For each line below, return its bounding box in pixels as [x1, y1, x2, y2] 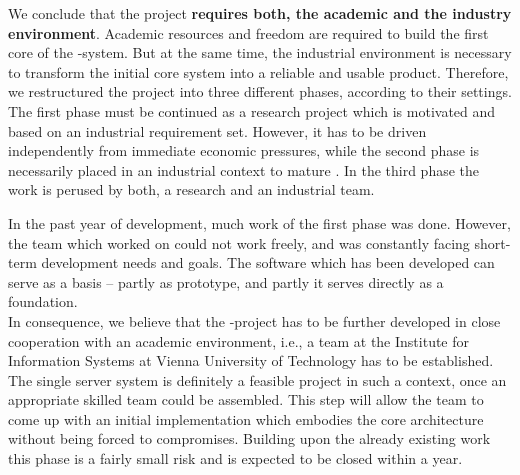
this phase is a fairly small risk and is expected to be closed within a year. [8, 448, 463, 469]
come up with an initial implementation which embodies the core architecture [8, 408, 484, 429]
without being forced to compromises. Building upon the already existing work [8, 428, 491, 449]
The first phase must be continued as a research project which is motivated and [8, 100, 496, 121]
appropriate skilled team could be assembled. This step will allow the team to [8, 389, 484, 410]
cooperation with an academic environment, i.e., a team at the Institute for [8, 330, 470, 351]
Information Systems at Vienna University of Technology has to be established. [8, 350, 494, 371]
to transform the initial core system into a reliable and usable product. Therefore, [8, 61, 509, 82]
